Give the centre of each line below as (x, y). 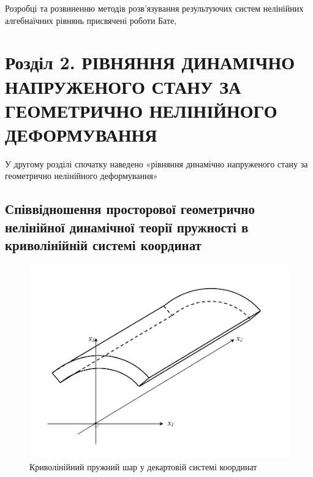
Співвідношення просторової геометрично (130, 209)
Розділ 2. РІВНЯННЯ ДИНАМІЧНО (150, 62)
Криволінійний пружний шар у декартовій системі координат (143, 466)
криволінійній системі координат (103, 245)
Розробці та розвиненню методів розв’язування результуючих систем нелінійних (154, 8)
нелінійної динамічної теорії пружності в (127, 227)
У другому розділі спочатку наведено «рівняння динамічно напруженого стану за (156, 163)
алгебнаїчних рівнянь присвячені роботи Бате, (91, 20)
